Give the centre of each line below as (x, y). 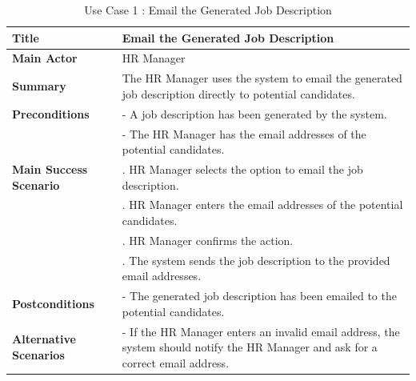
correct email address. (176, 362)
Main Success (50, 169)
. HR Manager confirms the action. (208, 240)
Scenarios (38, 354)
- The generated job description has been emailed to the (259, 296)
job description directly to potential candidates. (238, 93)
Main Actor (45, 58)
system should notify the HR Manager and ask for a (250, 347)
